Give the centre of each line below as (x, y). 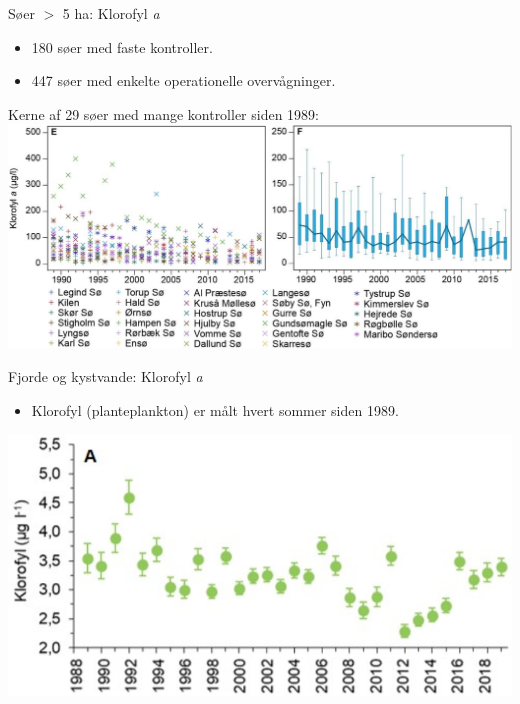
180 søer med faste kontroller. (122, 46)
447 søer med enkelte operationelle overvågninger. (183, 80)
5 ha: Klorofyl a (111, 13)
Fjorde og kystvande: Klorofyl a (105, 375)
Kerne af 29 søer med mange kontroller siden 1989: (164, 113)
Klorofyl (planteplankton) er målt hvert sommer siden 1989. (215, 409)
